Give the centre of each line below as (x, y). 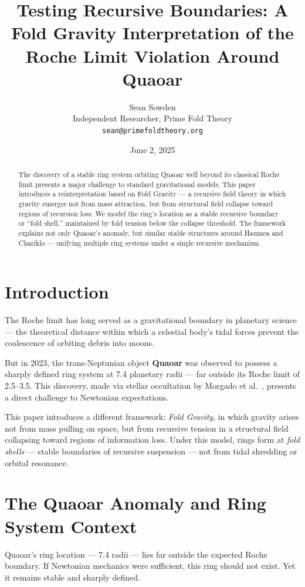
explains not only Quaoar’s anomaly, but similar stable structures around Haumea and (151, 233)
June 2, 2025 (152, 149)
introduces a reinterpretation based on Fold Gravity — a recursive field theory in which (152, 194)
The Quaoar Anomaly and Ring (135, 503)
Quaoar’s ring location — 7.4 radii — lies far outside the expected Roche (136, 554)
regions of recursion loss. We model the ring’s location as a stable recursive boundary (148, 213)
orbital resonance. (37, 462)
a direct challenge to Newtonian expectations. (87, 397)
